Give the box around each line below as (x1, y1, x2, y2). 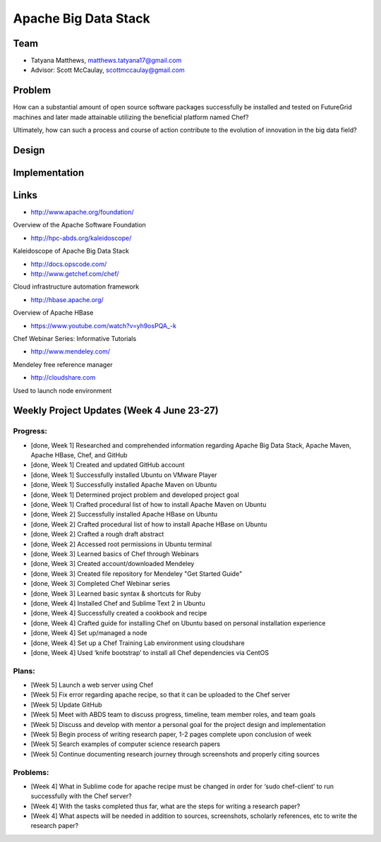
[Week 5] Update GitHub (30, 700, 102, 709)
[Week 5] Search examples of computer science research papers (30, 740, 221, 748)
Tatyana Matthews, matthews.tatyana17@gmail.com (30, 56, 182, 65)
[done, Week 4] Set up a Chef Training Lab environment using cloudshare (30, 639, 245, 647)
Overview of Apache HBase (13, 308, 94, 317)
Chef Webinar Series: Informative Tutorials (13, 334, 137, 342)
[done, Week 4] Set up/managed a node (30, 629, 147, 637)
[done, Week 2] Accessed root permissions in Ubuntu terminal (30, 540, 212, 548)
